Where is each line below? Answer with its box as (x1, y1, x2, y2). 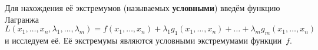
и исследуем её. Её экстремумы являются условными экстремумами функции (5, 34, 282, 46)
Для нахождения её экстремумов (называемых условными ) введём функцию (5, 2, 280, 13)
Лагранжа (5, 13, 39, 25)
